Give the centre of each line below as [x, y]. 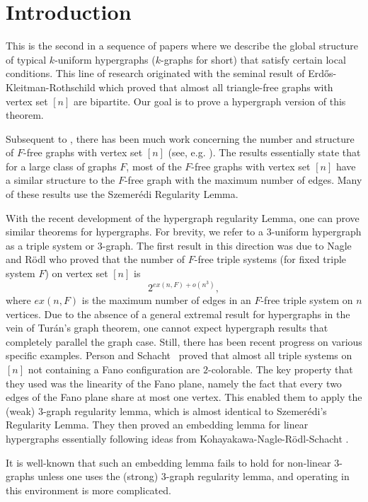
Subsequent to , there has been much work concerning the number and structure [180, 138]
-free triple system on [307, 300]
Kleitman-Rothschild [51, 87]
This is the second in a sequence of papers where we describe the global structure [182, 46]
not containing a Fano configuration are [114, 369]
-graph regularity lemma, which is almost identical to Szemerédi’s [185, 410]
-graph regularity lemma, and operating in [258, 476]
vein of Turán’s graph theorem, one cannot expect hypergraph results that [167, 328]
